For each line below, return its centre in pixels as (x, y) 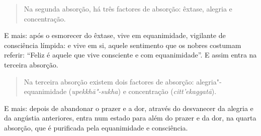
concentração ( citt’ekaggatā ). (172, 91)
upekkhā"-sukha (95, 91)
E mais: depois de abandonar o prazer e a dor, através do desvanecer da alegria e (129, 108)
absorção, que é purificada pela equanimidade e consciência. (96, 127)
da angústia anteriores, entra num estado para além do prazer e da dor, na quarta (130, 118)
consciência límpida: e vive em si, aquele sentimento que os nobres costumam (123, 45)
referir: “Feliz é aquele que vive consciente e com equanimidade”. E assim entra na (130, 55)
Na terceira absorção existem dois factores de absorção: (109, 81)
